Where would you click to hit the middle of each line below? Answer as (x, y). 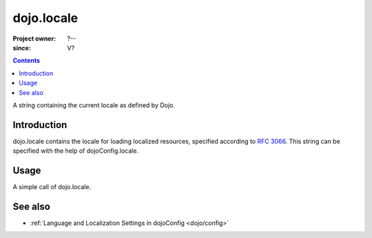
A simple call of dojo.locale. (52, 187)
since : (22, 47)
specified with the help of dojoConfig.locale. (76, 151)
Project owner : (34, 39)
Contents (27, 61)
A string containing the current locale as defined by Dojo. (94, 105)
